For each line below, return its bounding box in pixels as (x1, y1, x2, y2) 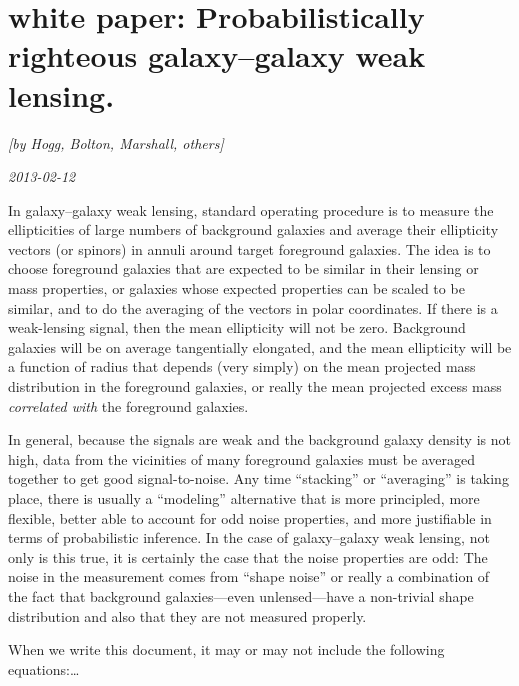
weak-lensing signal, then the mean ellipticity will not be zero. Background (8, 317, 466, 338)
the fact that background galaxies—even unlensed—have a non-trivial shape (8, 585, 474, 606)
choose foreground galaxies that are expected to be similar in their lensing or (8, 258, 479, 279)
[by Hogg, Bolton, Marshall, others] (8, 132, 224, 153)
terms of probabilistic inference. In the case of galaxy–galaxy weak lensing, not (8, 527, 490, 548)
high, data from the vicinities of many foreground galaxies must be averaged (8, 448, 476, 469)
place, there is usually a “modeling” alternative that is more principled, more (8, 488, 480, 508)
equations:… (8, 658, 80, 679)
